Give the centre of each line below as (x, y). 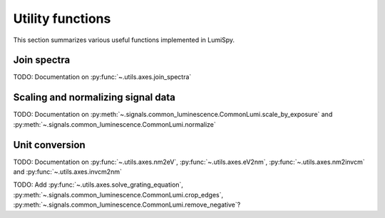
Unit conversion (49, 145)
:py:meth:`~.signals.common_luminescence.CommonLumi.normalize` (115, 124)
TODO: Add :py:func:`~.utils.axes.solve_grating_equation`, (98, 185)
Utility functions (62, 19)
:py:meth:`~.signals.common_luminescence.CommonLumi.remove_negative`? (127, 205)
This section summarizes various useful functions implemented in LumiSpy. (124, 40)
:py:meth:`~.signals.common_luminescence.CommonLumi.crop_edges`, (118, 194)
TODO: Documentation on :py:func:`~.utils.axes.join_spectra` (102, 77)
